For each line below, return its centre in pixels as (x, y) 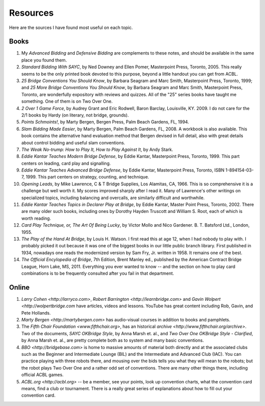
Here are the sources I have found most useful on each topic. (71, 28)
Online (19, 287)
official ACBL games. (42, 375)
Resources (31, 13)
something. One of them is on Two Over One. (67, 101)
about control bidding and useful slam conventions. (73, 143)
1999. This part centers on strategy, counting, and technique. (87, 177)
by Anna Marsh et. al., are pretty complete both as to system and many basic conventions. (113, 340)
